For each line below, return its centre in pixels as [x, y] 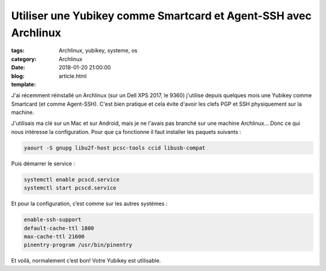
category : [24, 59]
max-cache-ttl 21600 [54, 236]
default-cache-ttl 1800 [59, 228]
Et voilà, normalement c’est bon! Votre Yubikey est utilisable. [86, 261]
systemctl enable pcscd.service [72, 179]
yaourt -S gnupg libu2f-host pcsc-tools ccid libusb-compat [115, 148]
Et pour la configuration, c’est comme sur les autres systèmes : [89, 204]
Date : [18, 68]
